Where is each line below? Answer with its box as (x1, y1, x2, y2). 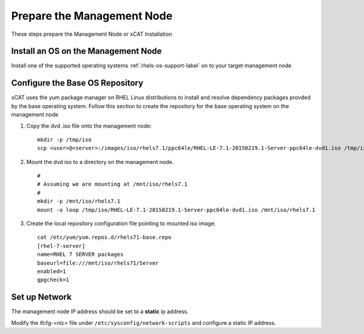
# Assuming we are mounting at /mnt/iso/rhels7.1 (37, 181, 188, 188)
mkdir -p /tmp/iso (37, 136, 92, 143)
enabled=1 (37, 268, 66, 274)
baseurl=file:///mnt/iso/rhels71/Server (37, 259, 159, 267)
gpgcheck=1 (37, 276, 70, 284)
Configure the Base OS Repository (11, 78, 144, 88)
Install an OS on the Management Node (11, 46, 162, 56)
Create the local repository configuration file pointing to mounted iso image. (26, 220, 216, 227)
